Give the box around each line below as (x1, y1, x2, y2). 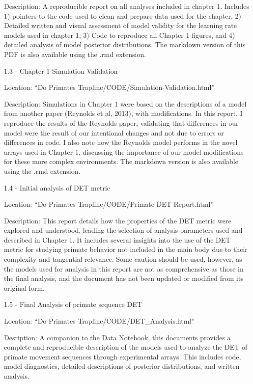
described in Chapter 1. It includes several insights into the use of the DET (4, 234, 231, 245)
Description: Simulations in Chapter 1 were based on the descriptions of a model (4, 98, 247, 109)
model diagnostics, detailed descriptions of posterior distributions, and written (4, 361, 240, 371)
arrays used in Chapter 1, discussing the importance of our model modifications (4, 146, 244, 157)
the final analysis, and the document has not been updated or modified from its (4, 273, 244, 283)
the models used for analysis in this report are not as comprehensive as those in (4, 263, 244, 274)
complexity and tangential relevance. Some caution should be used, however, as (4, 254, 242, 264)
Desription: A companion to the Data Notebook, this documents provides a (4, 332, 231, 342)
